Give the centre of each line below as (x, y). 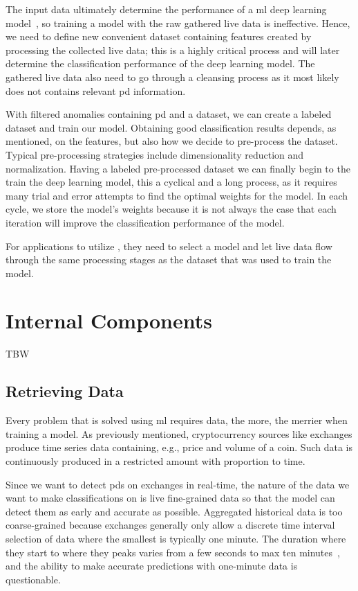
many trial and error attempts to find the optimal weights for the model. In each (177, 195)
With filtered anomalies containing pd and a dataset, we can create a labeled (169, 114)
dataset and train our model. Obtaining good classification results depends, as (171, 127)
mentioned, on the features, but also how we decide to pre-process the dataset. (172, 141)
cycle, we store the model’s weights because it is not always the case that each (171, 209)
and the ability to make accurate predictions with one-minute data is (152, 566)
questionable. (33, 579)
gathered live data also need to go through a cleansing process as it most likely (172, 77)
